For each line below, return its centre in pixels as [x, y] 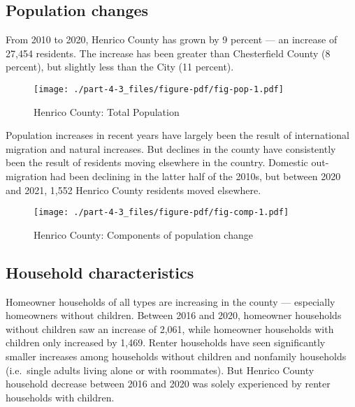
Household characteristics [100, 272]
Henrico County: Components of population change [143, 234]
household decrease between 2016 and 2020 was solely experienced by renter [168, 384]
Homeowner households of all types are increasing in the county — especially [171, 301]
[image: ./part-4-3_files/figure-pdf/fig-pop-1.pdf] [159, 89]
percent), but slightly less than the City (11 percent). [120, 67]
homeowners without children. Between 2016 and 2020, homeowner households [174, 315]
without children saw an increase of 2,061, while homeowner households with [170, 328]
